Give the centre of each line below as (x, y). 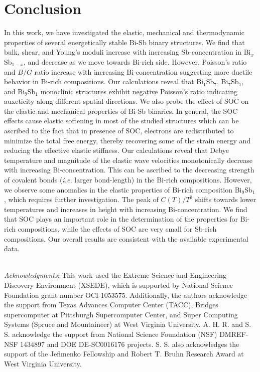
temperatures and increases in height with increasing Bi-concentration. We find (126, 209)
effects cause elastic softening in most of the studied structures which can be (121, 121)
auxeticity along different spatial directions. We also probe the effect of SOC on (126, 101)
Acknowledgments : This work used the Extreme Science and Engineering (115, 275)
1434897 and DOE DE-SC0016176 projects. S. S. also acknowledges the (130, 344)
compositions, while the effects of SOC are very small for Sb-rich (117, 229)
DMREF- (234, 334)
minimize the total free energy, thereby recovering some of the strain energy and (127, 140)
